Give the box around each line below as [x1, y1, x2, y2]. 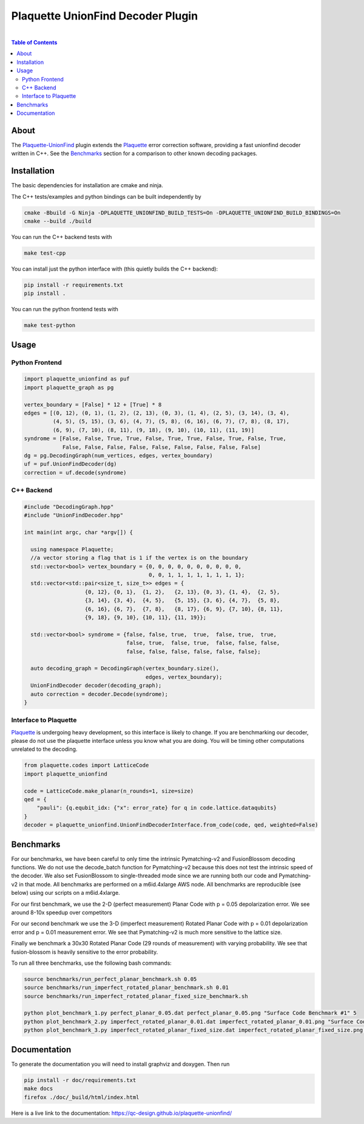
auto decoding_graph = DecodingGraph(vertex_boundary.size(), [30, 665, 220, 672]
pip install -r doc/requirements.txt [24, 1077, 136, 1083]
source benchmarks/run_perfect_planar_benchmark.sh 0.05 [24, 976, 197, 982]
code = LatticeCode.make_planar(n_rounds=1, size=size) [24, 787, 194, 795]
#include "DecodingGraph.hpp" [24, 503, 114, 510]
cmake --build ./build [24, 218, 92, 225]
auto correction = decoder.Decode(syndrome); [30, 691, 168, 697]
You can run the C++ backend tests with [11, 233, 112, 241]
